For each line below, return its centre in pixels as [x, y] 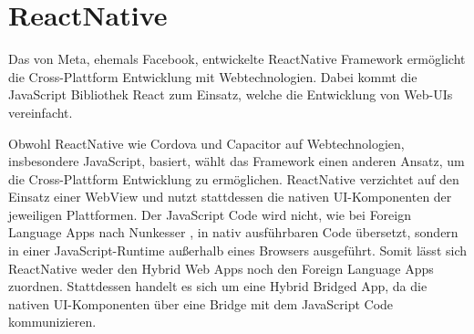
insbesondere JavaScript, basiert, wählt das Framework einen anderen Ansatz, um [237, 161]
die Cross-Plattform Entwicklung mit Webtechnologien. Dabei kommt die [213, 76]
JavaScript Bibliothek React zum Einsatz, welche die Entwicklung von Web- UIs [231, 94]
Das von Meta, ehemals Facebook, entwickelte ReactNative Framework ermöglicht [237, 59]
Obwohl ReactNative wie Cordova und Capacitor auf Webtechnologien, [206, 143]
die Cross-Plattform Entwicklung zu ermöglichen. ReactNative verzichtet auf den [234, 178]
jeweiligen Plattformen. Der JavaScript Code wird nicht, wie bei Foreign [210, 214]
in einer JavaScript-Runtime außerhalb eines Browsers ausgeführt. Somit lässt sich [238, 250]
